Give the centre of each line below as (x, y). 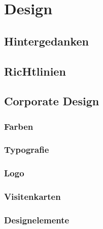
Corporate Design (52, 101)
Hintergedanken (47, 41)
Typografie (27, 150)
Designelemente (37, 220)
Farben (19, 126)
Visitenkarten (32, 197)
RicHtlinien (35, 71)
